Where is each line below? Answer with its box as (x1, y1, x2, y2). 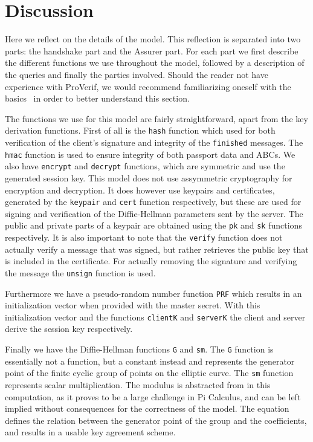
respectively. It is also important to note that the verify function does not (5, 231, 283, 243)
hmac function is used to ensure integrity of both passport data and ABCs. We (5, 148, 295, 160)
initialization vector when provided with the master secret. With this (5, 299, 260, 311)
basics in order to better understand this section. (5, 92, 190, 105)
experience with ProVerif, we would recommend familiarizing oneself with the (5, 80, 291, 93)
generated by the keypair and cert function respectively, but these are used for (5, 195, 302, 208)
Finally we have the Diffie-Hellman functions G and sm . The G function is (5, 343, 274, 355)
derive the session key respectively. (5, 322, 133, 335)
